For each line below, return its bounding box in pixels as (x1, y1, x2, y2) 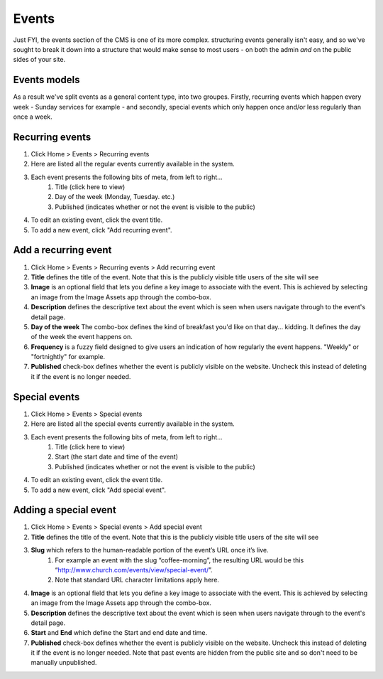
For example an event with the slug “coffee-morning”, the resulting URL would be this (55, 555, 304, 565)
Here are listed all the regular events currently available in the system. (30, 160, 235, 169)
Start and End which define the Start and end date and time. (30, 629, 208, 637)
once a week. (13, 112, 52, 121)
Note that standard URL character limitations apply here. (55, 576, 220, 584)
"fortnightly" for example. (30, 353, 106, 361)
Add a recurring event (13, 244, 112, 256)
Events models (13, 74, 81, 86)
